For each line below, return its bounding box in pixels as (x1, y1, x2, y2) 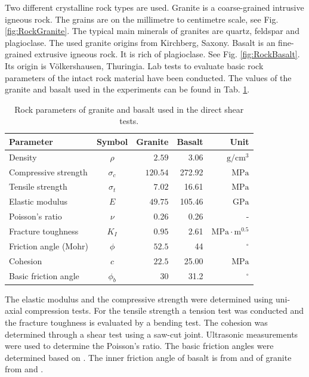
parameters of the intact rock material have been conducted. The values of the (5, 71, 292, 84)
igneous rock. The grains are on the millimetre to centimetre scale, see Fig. (5, 13, 279, 25)
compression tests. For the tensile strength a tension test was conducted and (24, 304, 304, 317)
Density (9, 150, 37, 163)
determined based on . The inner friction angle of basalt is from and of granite (5, 351, 292, 363)
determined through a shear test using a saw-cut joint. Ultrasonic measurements (5, 327, 298, 340)
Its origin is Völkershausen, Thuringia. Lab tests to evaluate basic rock (5, 59, 264, 72)
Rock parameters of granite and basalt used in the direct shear (14, 103, 244, 115)
